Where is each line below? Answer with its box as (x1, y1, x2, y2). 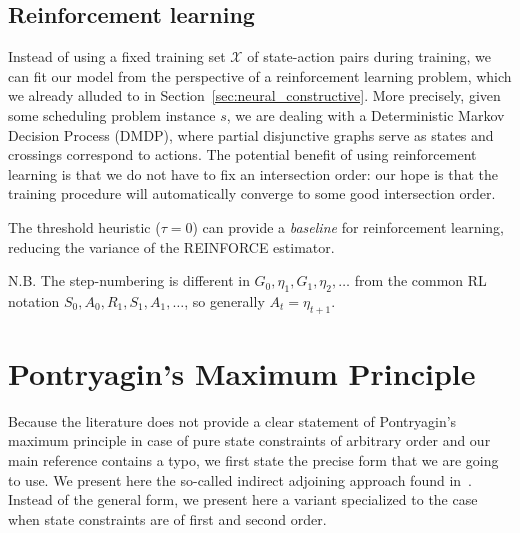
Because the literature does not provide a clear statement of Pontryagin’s (8, 410, 457, 431)
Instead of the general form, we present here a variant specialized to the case (8, 489, 478, 510)
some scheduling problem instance (8, 104, 216, 125)
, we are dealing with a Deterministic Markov (226, 104, 505, 125)
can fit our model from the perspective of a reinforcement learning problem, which (8, 65, 512, 86)
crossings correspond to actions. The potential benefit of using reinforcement (8, 144, 477, 165)
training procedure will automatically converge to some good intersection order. (8, 183, 496, 204)
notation (8, 290, 60, 311)
